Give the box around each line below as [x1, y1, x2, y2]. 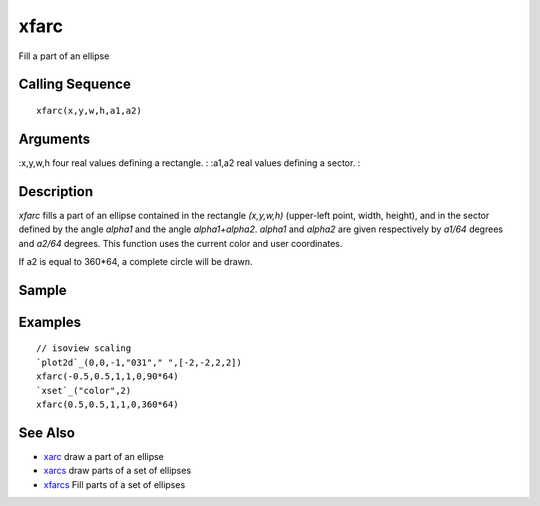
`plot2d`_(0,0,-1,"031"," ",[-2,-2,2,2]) [36, 356, 242, 368]
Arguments [18, 130, 91, 147]
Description [18, 183, 94, 200]
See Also [18, 424, 75, 441]
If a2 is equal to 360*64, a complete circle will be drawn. [18, 255, 254, 267]
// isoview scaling [36, 343, 132, 354]
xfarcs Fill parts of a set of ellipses [43, 478, 186, 490]
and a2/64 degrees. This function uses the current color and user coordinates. [18, 237, 343, 249]
